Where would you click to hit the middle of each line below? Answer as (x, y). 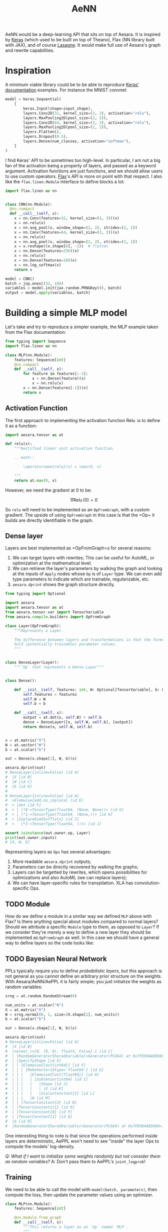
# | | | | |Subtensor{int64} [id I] (47, 1079)
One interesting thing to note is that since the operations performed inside (81, 1135)
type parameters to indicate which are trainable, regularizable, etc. (81, 579)
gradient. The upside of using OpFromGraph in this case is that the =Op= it (80, 515)
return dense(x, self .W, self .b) (58, 727)
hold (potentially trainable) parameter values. (66, 644)
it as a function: (21, 426)
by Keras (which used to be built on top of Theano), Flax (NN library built (80, 40)
